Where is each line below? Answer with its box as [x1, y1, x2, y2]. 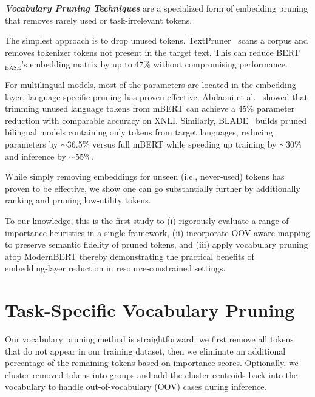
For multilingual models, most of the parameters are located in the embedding [5, 78, 296, 90]
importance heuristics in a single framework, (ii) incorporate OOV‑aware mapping [5, 226, 310, 239]
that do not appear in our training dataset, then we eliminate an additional [5, 344, 286, 357]
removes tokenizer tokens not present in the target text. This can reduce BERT [5, 46, 300, 58]
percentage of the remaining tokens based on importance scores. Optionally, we [5, 356, 299, 369]
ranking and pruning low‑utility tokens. [5, 194, 151, 206]
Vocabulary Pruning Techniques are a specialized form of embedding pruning [5, 2, 308, 14]
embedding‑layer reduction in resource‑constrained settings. [5, 262, 226, 274]
